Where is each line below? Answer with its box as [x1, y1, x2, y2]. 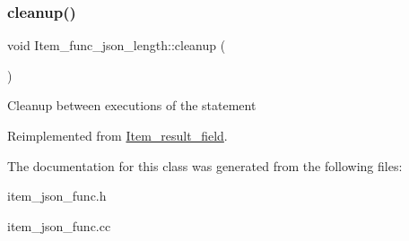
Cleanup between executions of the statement [7, 96, 257, 115]
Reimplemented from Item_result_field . [7, 126, 228, 144]
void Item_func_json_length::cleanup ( [7, 36, 226, 55]
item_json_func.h [7, 186, 107, 205]
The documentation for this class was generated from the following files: [7, 156, 403, 175]
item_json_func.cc [7, 216, 111, 235]
